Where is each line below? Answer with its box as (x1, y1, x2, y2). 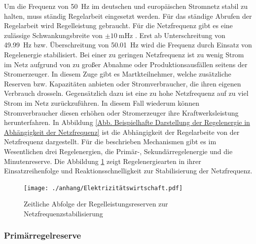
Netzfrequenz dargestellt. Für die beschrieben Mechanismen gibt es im (4, 136, 217, 147)
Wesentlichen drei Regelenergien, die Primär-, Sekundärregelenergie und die (4, 146, 233, 156)
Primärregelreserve (4, 229, 81, 242)
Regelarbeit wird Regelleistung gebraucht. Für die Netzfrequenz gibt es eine (4, 20, 233, 31)
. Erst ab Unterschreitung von (135, 30, 225, 40)
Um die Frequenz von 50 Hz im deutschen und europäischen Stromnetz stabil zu (4, 1, 248, 11)
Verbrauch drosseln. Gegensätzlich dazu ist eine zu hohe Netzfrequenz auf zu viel (4, 88, 249, 98)
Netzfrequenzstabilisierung (24, 208, 103, 218)
